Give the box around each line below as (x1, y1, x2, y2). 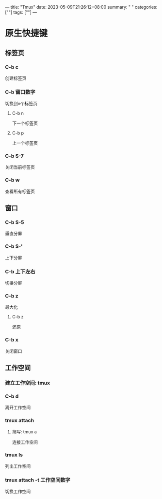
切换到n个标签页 (5, 101, 38, 107)
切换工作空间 (5, 489, 31, 495)
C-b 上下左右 (5, 268, 35, 275)
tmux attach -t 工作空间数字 (5, 477, 70, 483)
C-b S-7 (5, 153, 24, 160)
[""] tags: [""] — (5, 9, 37, 15)
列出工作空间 (5, 463, 31, 469)
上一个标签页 (12, 140, 38, 146)
